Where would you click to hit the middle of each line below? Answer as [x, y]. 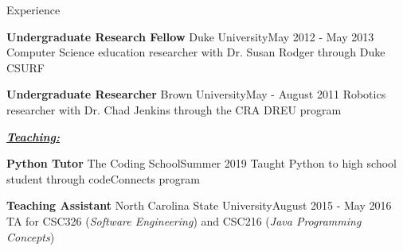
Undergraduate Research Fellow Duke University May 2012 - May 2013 [190, 36]
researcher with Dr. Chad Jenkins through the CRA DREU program [174, 109]
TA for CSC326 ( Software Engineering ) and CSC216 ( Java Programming [184, 220]
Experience [33, 10]
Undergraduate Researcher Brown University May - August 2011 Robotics [196, 94]
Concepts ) [31, 236]
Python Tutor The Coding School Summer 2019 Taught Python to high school [201, 163]
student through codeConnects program [103, 178]
